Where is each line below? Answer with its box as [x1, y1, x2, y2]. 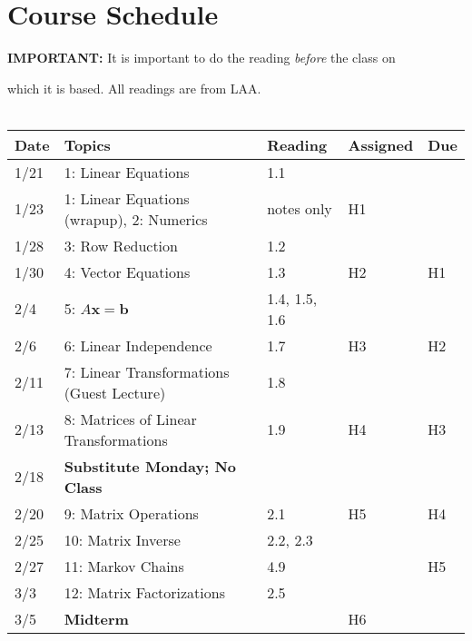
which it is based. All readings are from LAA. [7, 78, 261, 97]
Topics [64, 133, 111, 155]
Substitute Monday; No [64, 455, 237, 477]
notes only [267, 198, 332, 220]
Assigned [348, 133, 414, 155]
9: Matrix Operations [64, 502, 199, 524]
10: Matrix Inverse [64, 528, 181, 550]
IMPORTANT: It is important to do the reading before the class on [7, 48, 396, 67]
